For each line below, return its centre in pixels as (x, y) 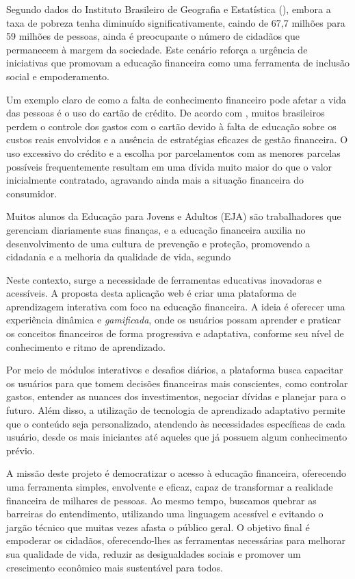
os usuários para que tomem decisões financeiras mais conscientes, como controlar (177, 383)
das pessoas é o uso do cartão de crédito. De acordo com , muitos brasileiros (166, 113)
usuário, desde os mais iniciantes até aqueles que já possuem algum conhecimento (177, 437)
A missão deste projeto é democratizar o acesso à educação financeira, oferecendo (176, 473)
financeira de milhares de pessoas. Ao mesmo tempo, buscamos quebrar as (161, 500)
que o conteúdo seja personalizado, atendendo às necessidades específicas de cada (176, 423)
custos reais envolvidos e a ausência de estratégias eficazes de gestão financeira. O (177, 139)
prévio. (21, 450)
